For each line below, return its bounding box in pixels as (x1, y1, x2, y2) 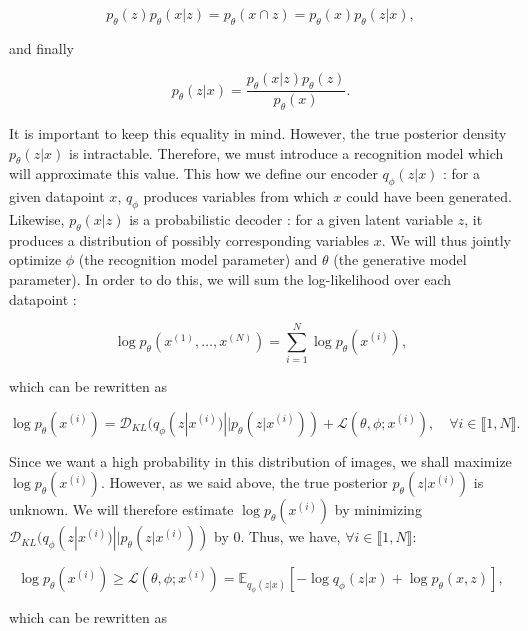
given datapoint (9, 186, 105, 207)
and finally (9, 37, 74, 58)
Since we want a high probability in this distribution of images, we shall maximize (9, 450, 512, 471)
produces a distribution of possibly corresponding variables (9, 229, 370, 250)
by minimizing (334, 499, 422, 520)
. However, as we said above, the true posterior (100, 472, 388, 493)
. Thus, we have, (240, 526, 341, 547)
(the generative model (333, 249, 467, 270)
